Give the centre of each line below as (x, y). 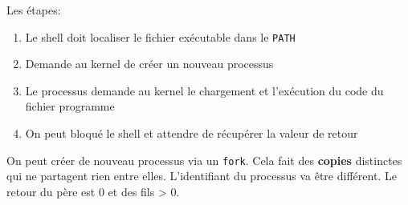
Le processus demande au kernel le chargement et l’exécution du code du (204, 90)
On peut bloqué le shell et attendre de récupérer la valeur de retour (192, 133)
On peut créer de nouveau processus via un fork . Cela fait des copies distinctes (204, 160)
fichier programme (70, 106)
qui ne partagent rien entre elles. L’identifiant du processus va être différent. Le (202, 176)
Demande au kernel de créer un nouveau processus (149, 64)
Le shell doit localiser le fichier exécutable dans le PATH (160, 36)
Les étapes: (34, 10)
